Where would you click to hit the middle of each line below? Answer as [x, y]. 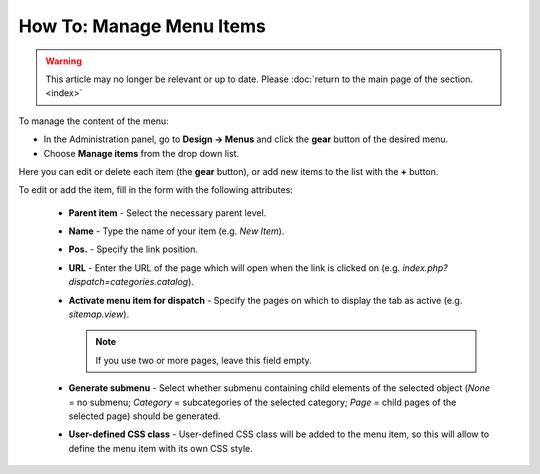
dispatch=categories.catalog [128, 282]
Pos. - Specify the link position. [133, 249]
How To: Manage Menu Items [142, 26]
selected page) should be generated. [144, 416]
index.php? [425, 267]
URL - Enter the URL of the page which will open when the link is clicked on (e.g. [234, 267]
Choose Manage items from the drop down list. [141, 153]
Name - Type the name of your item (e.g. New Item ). [176, 231]
